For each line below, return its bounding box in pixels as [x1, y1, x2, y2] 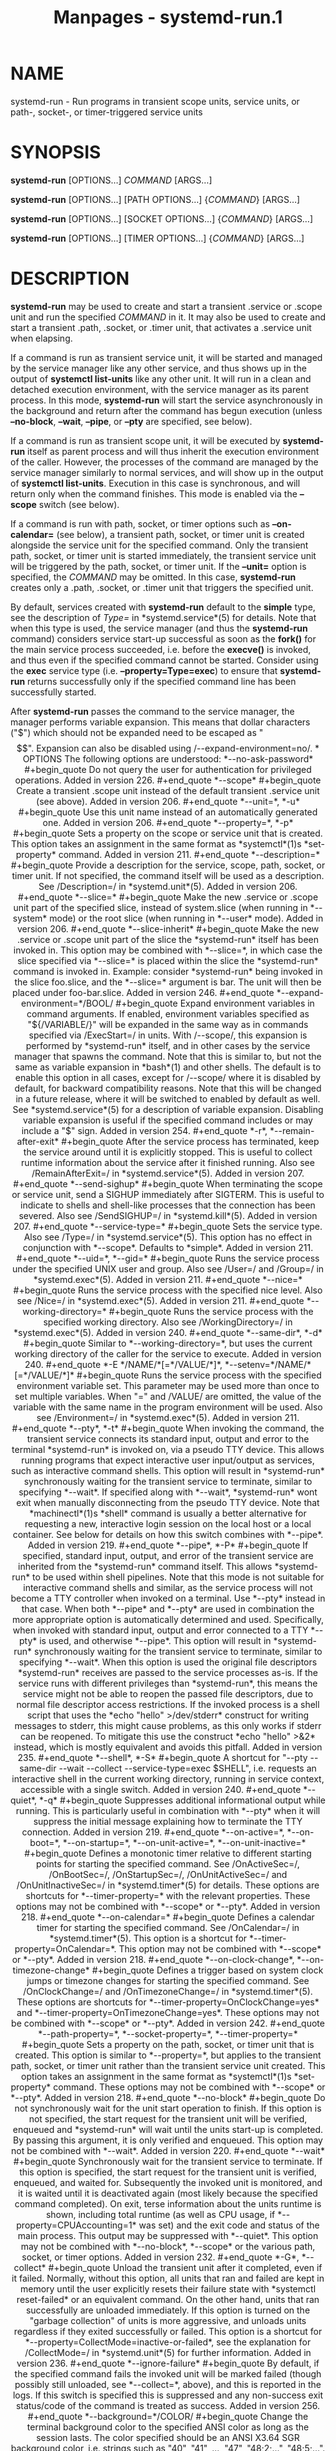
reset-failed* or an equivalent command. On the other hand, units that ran [16, 2293, 320, 2305]
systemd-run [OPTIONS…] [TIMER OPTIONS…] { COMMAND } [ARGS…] [10, 232, 305, 244]
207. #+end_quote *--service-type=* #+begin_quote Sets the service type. [13, 1220, 323, 1232]
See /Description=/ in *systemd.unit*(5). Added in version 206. [38, 880, 298, 892]
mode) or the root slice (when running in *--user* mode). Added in [49, 912, 324, 924]
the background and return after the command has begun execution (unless [10, 404, 323, 416]
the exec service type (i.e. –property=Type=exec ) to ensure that [10, 664, 278, 676]
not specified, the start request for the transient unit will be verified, [28, 2112, 308, 2125]
